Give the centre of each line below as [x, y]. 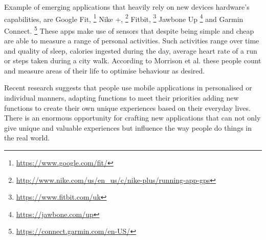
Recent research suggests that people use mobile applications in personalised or [128, 88]
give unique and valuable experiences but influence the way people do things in [128, 127]
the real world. [27, 138]
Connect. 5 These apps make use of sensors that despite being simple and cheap [129, 30]
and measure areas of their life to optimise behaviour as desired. [105, 70]
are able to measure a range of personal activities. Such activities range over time [132, 41]
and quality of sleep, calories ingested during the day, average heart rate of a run [131, 50]
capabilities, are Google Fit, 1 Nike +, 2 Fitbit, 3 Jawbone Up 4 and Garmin [124, 18]
